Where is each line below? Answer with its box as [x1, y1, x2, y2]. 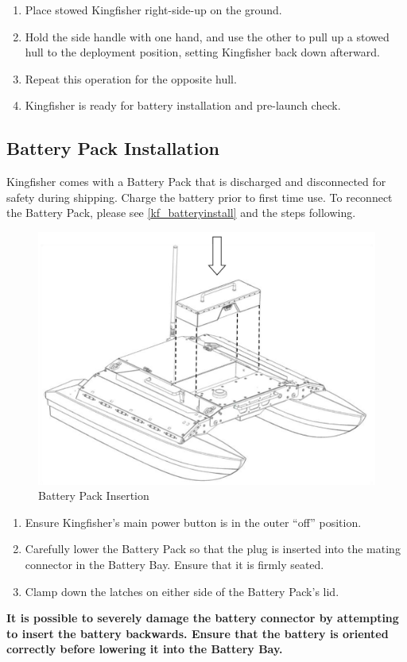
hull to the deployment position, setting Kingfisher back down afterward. [25, 44, 380, 60]
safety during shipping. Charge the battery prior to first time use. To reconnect [6, 188, 393, 205]
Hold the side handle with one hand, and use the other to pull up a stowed [25, 28, 390, 45]
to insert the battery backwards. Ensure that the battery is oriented [6, 625, 389, 641]
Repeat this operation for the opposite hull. [25, 70, 237, 87]
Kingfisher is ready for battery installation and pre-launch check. [25, 97, 341, 114]
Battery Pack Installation [6, 136, 219, 161]
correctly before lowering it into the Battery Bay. [6, 641, 283, 657]
